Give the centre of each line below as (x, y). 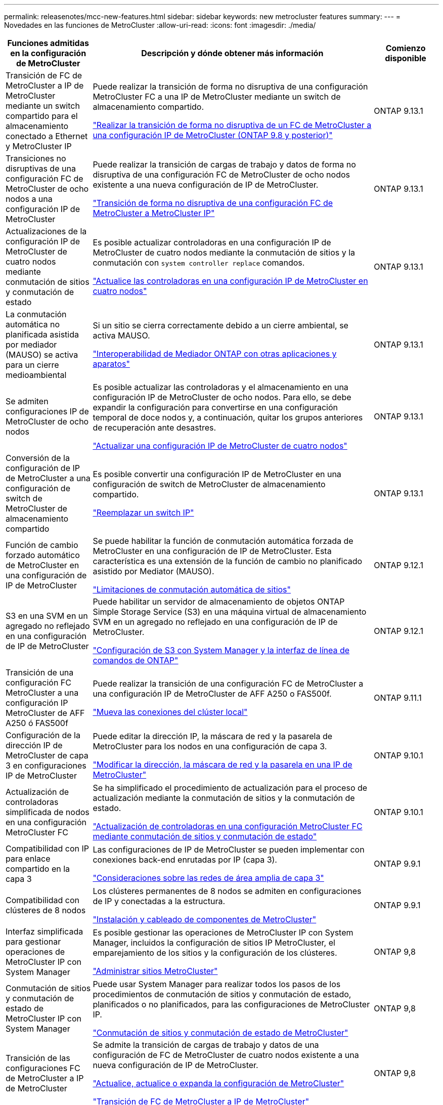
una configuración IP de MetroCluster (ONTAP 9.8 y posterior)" (213, 135)
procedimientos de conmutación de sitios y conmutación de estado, (222, 994)
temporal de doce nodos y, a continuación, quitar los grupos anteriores (228, 417)
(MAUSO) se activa (42, 355)
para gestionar (33, 942)
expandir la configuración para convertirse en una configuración (215, 407)
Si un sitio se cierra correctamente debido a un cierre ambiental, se (220, 325)
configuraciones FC (43, 1068)
